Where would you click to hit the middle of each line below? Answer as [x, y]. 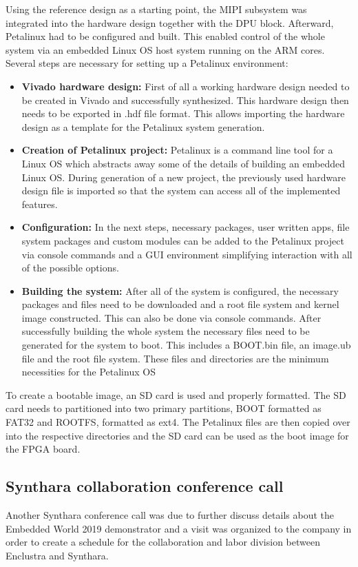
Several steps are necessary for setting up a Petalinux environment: [147, 63]
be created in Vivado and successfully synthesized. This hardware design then [185, 100]
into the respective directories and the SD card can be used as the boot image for [177, 435]
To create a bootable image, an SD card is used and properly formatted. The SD [176, 394]
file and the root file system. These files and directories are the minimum [175, 358]
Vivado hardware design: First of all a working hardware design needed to [186, 86]
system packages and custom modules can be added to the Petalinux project [183, 240]
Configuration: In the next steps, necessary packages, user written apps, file [186, 227]
